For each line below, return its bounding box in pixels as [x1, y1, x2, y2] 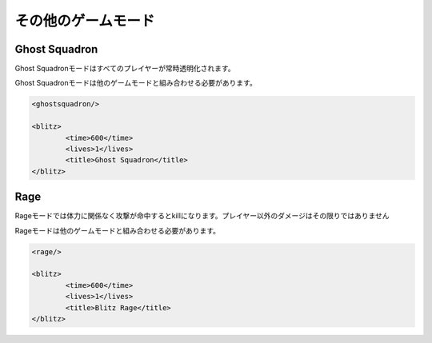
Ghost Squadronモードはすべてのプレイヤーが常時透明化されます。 [14, 64, 235, 74]
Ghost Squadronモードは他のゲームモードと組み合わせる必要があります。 [14, 78, 258, 88]
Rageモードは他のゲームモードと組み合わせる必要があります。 [14, 225, 220, 235]
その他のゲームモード [14, 12, 155, 30]
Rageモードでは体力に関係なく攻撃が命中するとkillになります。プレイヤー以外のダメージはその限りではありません [14, 211, 390, 221]
